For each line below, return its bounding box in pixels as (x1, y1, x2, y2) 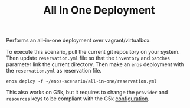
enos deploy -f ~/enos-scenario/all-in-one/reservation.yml (6, 78, 158, 84)
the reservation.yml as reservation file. (6, 67, 102, 74)
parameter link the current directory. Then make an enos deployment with (6, 61, 184, 68)
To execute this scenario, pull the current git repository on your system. (6, 48, 180, 55)
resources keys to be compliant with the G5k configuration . (6, 95, 149, 102)
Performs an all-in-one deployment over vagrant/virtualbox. (6, 37, 152, 44)
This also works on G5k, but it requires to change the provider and (6, 89, 168, 96)
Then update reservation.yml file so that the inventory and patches (6, 54, 170, 62)
